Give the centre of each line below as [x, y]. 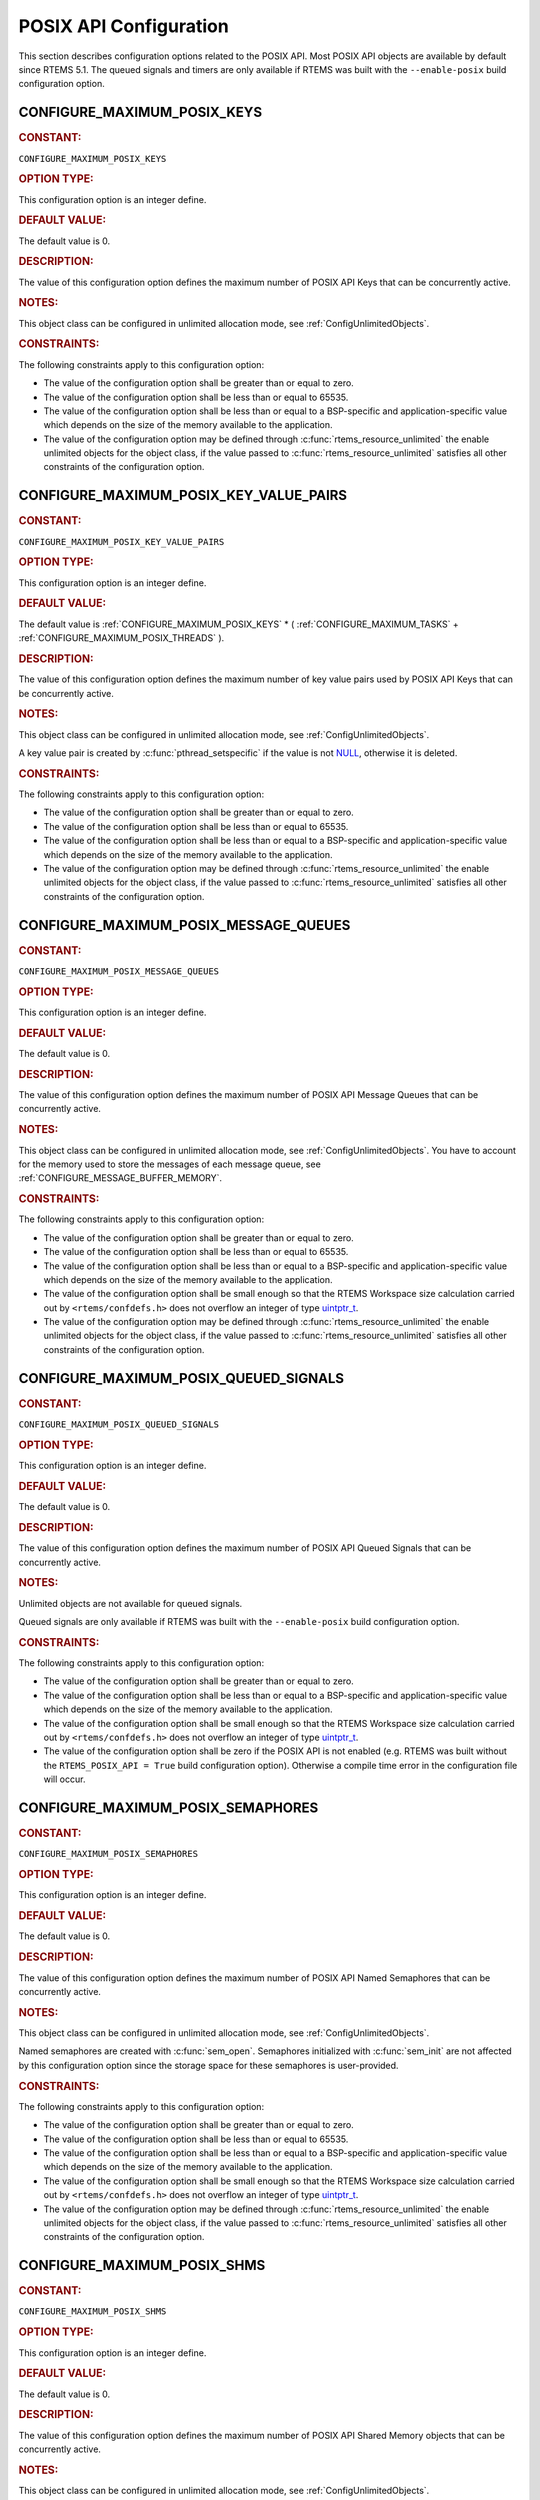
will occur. [64, 1779]
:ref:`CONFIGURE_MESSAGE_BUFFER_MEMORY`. [120, 1178]
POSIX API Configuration [123, 26]
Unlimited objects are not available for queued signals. [130, 1603]
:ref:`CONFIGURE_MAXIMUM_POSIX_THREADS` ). [121, 638]
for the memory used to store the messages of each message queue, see [170, 1164]
